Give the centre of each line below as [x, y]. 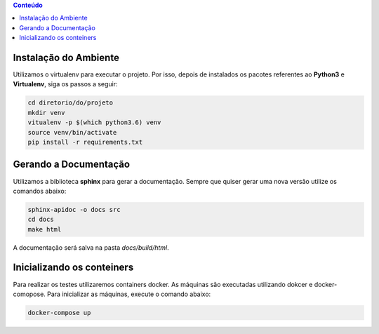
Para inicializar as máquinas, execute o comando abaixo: [129, 294]
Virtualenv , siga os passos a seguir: [66, 84]
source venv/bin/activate [72, 132]
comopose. [29, 294]
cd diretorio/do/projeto [71, 103]
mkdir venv [46, 113]
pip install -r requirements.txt [85, 142]
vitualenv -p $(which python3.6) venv [94, 122]
